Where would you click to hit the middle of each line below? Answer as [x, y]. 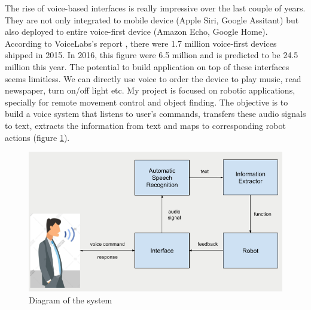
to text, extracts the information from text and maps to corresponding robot [145, 125]
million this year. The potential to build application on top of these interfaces [147, 66]
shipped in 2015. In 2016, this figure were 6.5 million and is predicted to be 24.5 [152, 55]
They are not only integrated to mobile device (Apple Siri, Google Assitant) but [152, 19]
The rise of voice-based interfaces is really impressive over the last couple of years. [155, 8]
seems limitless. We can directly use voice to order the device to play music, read [153, 78]
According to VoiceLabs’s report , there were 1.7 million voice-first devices [141, 43]
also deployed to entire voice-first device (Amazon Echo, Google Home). [136, 31]
